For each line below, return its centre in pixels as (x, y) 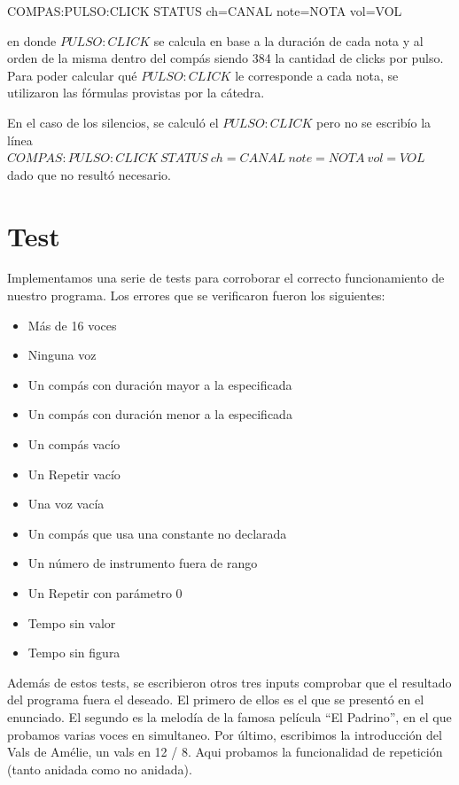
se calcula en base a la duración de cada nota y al (288, 40)
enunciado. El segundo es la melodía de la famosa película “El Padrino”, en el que (229, 716)
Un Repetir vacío (74, 474)
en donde (32, 40)
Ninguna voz (62, 355)
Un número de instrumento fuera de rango (143, 563)
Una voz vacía (66, 504)
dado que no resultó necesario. (89, 174)
